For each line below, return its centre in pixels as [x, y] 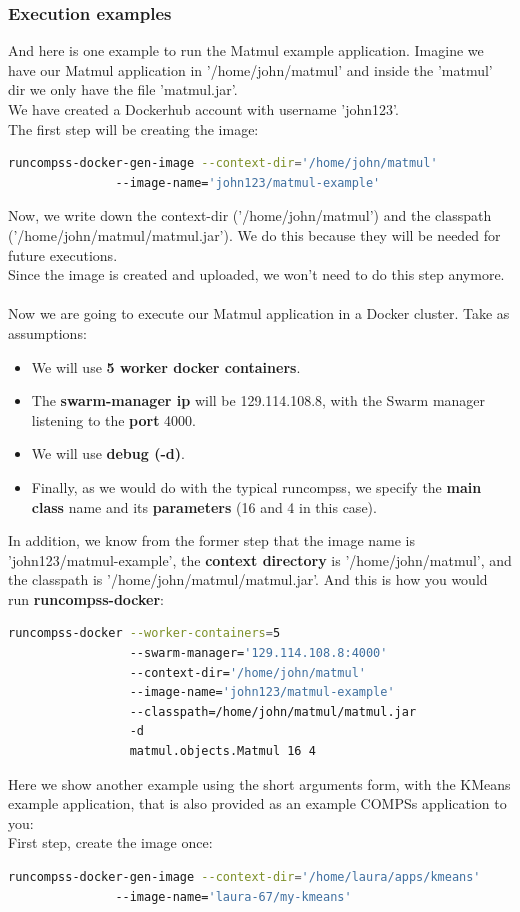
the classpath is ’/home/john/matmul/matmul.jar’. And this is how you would [248, 579]
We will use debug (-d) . [108, 453]
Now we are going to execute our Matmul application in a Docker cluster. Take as [259, 313]
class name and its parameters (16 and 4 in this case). [204, 506]
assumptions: [47, 332]
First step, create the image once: [110, 842]
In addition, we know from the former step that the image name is [212, 540]
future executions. [63, 254]
